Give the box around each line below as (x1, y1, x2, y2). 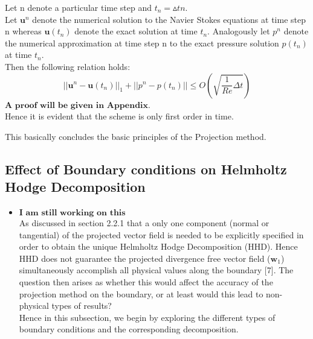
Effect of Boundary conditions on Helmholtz (5, 159, 287, 178)
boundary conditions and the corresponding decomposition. (19, 323, 239, 335)
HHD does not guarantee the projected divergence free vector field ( (19, 252, 271, 264)
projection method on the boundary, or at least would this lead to (19, 287, 263, 300)
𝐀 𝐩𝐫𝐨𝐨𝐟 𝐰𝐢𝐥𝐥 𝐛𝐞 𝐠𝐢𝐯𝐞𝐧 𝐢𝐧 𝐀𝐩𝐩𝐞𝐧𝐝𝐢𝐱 (5, 101, 149, 110)
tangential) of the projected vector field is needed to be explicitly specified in (19, 228, 304, 241)
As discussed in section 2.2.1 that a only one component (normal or (19, 216, 269, 229)
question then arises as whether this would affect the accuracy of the (19, 275, 273, 288)
